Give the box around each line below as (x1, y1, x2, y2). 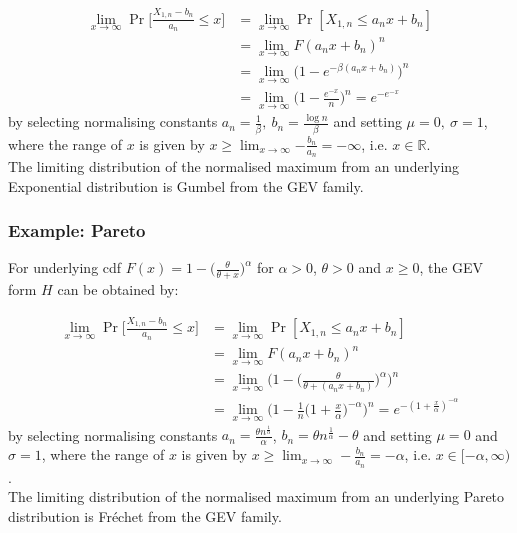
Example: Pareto (8, 218, 146, 243)
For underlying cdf (8, 257, 122, 278)
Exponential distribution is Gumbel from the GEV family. (8, 175, 364, 196)
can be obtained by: (57, 279, 179, 300)
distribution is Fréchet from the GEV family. (8, 505, 282, 526)
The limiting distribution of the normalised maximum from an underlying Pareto (8, 486, 505, 507)
